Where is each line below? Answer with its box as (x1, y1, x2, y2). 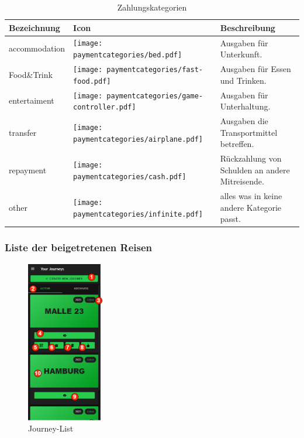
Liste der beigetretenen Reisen (5, 240, 152, 255)
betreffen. (220, 138, 254, 150)
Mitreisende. (220, 175, 264, 187)
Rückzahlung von (220, 152, 282, 165)
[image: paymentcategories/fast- (73, 66, 203, 74)
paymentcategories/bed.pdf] (73, 51, 182, 60)
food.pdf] (73, 77, 111, 85)
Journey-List (28, 422, 74, 434)
